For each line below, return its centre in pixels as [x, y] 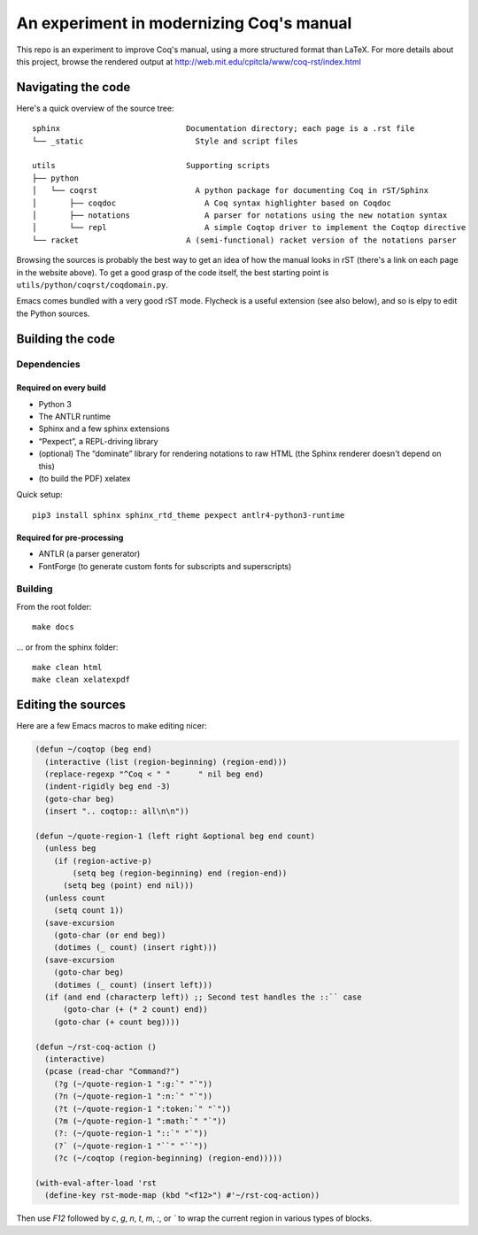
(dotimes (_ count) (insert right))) [135, 948]
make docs [53, 627]
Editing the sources [71, 705]
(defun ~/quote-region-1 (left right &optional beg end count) [175, 836]
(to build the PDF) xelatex [85, 479]
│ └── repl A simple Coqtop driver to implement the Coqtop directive [249, 228]
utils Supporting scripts [151, 166]
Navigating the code [73, 87]
